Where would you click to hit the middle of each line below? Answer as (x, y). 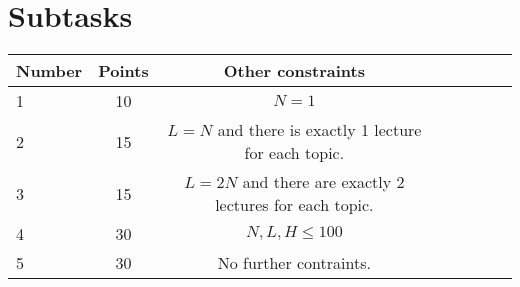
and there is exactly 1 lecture (319, 130)
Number (49, 71)
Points (123, 71)
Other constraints (294, 71)
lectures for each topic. (294, 205)
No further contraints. (294, 263)
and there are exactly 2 (323, 182)
